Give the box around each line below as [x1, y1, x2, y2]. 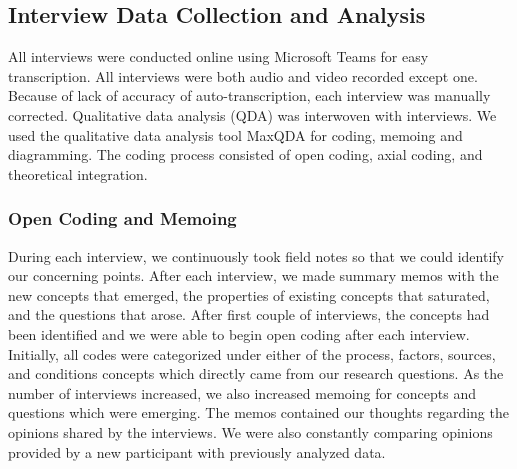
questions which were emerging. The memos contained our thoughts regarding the [8, 402, 509, 423]
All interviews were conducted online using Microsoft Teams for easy [8, 46, 429, 67]
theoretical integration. [8, 163, 148, 184]
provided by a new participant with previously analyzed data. [8, 441, 386, 462]
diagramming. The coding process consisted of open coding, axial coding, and [8, 144, 483, 165]
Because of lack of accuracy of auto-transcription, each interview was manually [8, 85, 491, 106]
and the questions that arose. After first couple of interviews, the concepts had [8, 304, 490, 325]
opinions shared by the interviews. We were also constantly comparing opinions [8, 421, 493, 442]
